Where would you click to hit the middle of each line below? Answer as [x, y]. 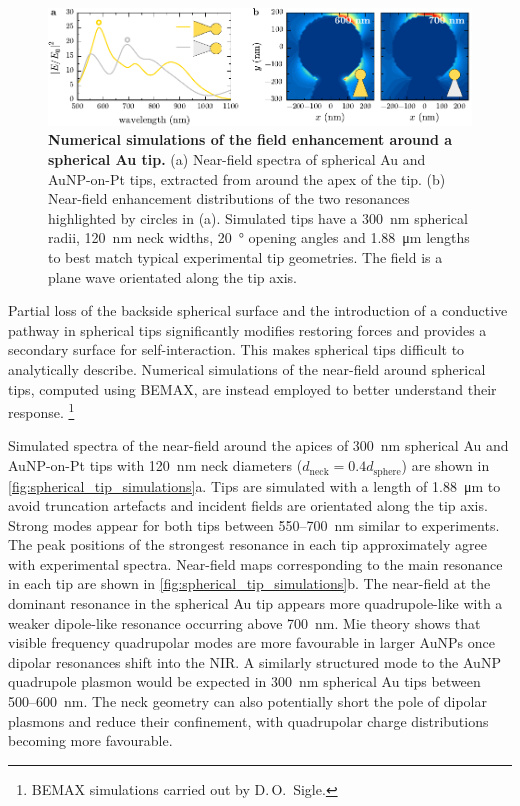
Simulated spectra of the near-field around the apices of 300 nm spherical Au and [258, 445]
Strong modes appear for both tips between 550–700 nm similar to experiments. [254, 524]
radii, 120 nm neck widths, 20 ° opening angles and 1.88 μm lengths [259, 237]
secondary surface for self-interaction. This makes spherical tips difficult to [236, 349]
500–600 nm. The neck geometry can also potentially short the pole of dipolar [247, 701]
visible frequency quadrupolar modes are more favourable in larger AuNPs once [251, 642]
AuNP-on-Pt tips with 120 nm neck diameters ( [155, 465]
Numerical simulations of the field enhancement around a [250, 139]
